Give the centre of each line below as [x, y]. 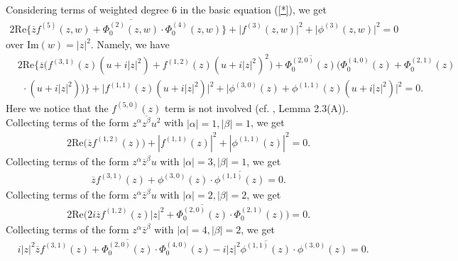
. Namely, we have [130, 44]
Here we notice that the [57, 107]
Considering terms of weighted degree [87, 9]
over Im [22, 44]
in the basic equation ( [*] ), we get [253, 9]
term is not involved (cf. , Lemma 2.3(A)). [256, 107]
